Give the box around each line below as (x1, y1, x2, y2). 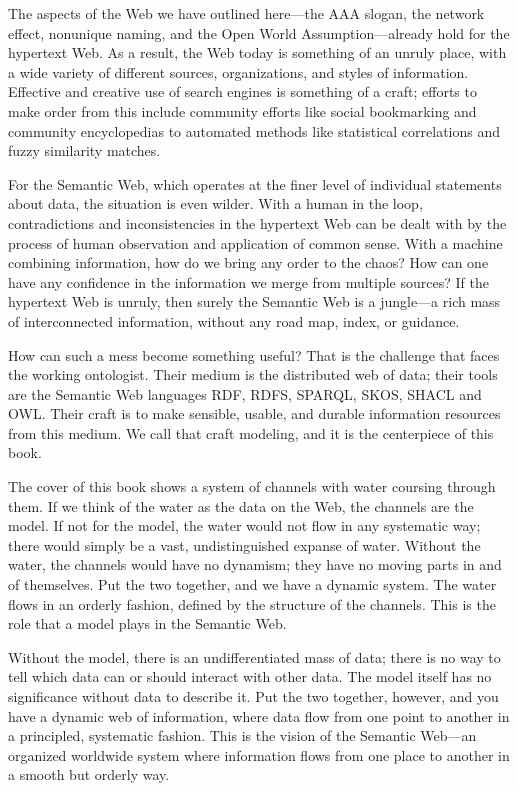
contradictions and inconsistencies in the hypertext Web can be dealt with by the (8, 212, 507, 233)
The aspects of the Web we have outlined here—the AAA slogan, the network (8, 3, 485, 23)
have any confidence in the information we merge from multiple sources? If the (8, 271, 489, 292)
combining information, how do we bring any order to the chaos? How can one (8, 252, 489, 273)
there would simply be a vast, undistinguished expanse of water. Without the (8, 534, 481, 555)
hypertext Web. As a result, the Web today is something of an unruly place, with (8, 42, 507, 63)
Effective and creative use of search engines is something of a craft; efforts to (8, 81, 477, 102)
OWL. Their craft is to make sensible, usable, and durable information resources (8, 403, 501, 424)
